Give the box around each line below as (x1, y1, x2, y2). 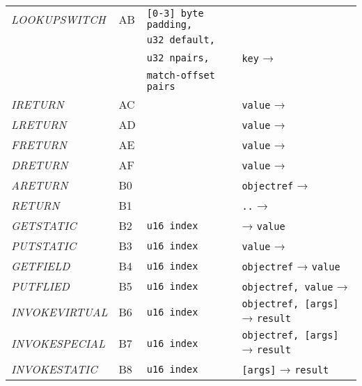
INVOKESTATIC (11, 361, 97, 377)
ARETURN (11, 177, 68, 193)
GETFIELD (11, 258, 70, 274)
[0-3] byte (146, 8, 204, 19)
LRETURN (11, 116, 67, 132)
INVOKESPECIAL (11, 335, 106, 351)
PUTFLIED (11, 278, 70, 294)
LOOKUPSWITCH (11, 10, 106, 27)
